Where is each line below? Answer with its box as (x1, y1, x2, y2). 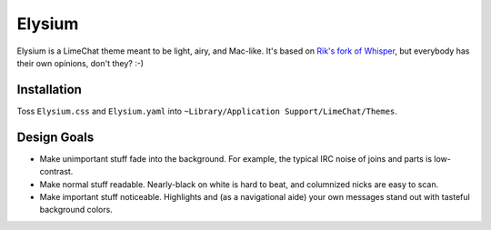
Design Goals (16, 129, 95, 145)
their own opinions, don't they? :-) (16, 57, 145, 68)
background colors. (39, 205, 113, 215)
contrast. (39, 166, 74, 177)
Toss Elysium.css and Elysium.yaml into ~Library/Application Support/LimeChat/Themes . (16, 105, 397, 116)
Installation (16, 82, 82, 97)
